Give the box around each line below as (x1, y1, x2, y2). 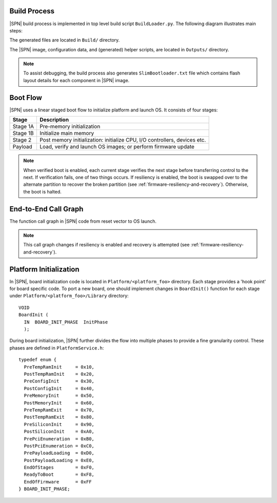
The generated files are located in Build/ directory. (9, 37, 120, 43)
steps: (9, 27, 23, 33)
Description (39, 116, 69, 123)
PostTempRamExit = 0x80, (24, 414, 95, 420)
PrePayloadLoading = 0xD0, (24, 450, 95, 456)
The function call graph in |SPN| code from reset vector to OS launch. (9, 218, 156, 224)
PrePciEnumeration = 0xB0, (24, 436, 95, 441)
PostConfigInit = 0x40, (24, 385, 95, 391)
